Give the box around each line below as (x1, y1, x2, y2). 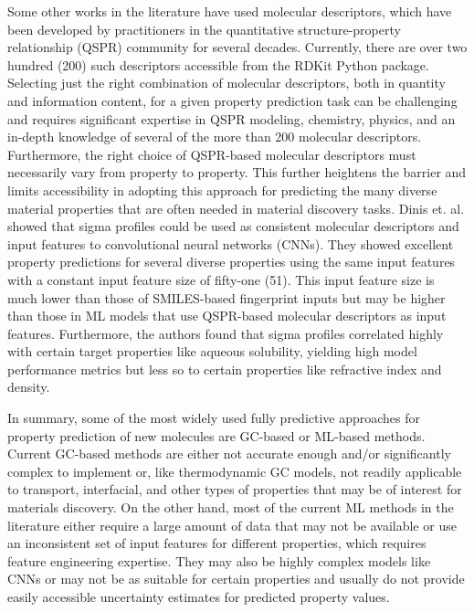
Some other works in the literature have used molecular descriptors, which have (7, 2, 452, 20)
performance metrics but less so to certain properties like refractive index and (7, 359, 442, 378)
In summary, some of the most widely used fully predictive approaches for (7, 408, 421, 427)
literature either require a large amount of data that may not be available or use (7, 515, 457, 534)
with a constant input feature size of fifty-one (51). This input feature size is (7, 269, 435, 289)
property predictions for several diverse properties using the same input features (7, 252, 456, 271)
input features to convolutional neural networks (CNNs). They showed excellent (7, 234, 454, 253)
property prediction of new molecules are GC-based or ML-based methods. (7, 426, 426, 445)
